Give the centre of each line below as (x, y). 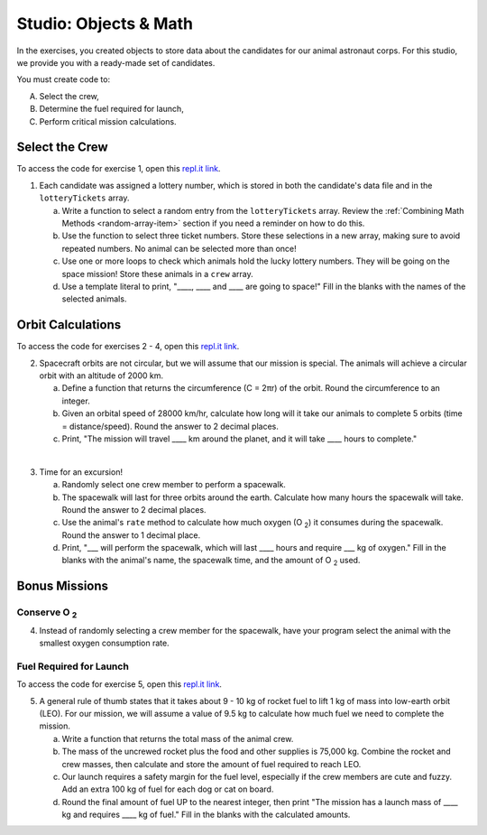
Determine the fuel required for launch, (111, 109)
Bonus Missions (62, 586)
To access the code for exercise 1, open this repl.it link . (119, 169)
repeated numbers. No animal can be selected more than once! (179, 248)
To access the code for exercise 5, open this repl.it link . (119, 684)
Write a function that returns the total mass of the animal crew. (178, 738)
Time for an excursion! (81, 472)
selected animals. (94, 299)
